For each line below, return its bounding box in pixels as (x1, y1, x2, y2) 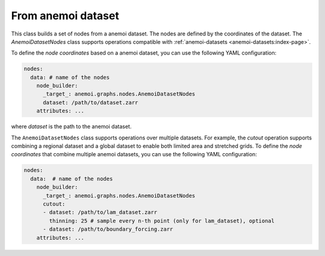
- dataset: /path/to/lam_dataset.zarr (43, 209, 158, 216)
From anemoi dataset (11, 9, 120, 22)
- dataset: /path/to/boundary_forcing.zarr (43, 226, 173, 233)
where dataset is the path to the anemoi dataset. (11, 123, 132, 130)
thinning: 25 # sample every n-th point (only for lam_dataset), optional (49, 217, 275, 224)
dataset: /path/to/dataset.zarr (43, 99, 138, 106)
